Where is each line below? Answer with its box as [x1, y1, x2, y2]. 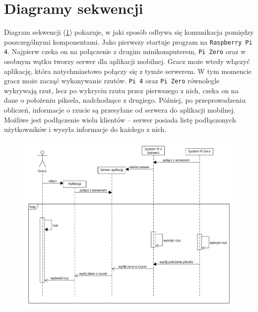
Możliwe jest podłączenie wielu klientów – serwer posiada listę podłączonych [4, 114, 236, 125]
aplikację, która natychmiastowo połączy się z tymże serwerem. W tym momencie [4, 65, 252, 76]
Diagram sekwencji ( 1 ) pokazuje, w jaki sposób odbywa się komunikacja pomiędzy [4, 27, 254, 37]
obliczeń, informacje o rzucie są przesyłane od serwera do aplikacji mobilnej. [4, 105, 236, 115]
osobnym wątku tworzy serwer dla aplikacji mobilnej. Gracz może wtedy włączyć [4, 56, 250, 66]
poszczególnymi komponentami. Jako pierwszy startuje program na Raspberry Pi [4, 36, 253, 47]
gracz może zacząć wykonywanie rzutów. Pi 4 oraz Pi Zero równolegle [4, 75, 220, 86]
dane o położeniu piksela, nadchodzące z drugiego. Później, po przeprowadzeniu [4, 95, 246, 105]
